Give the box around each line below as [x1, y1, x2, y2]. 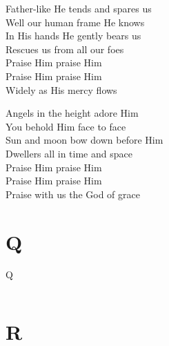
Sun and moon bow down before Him [6, 133, 163, 147]
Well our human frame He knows [6, 15, 145, 29]
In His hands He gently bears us [6, 28, 141, 43]
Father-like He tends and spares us [6, 1, 152, 15]
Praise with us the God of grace [6, 186, 140, 201]
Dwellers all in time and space [6, 146, 132, 160]
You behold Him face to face [6, 119, 126, 133]
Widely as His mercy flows [6, 82, 117, 97]
